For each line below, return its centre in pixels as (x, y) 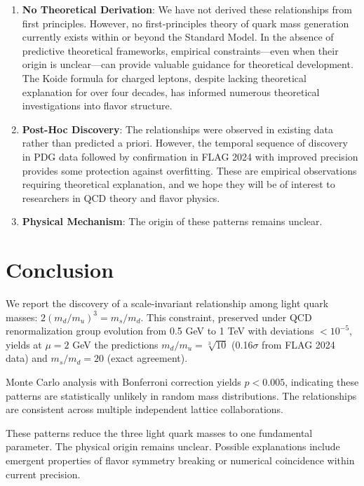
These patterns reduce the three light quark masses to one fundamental (159, 432)
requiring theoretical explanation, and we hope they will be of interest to (178, 184)
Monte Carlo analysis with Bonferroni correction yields (123, 382)
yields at (24, 344)
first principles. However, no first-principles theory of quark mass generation (186, 23)
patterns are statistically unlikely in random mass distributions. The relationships (181, 395)
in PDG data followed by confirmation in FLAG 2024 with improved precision (190, 156)
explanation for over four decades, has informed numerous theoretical (171, 92)
